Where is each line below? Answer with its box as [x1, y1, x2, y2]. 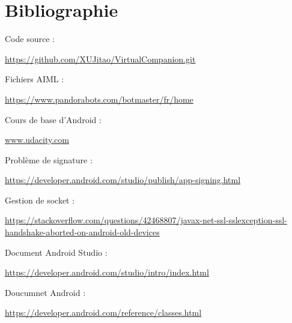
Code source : [5, 32, 55, 45]
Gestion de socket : [5, 193, 75, 206]
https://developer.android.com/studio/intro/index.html [5, 266, 209, 279]
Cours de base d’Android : [5, 113, 102, 125]
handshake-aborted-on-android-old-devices [5, 226, 160, 238]
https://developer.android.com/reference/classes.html [5, 306, 202, 319]
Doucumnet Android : [5, 286, 86, 298]
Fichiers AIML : [5, 73, 64, 85]
